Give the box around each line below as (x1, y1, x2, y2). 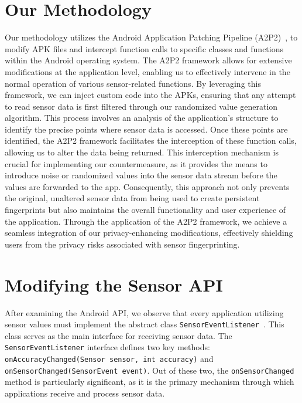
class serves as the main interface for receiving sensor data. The (5, 329, 232, 341)
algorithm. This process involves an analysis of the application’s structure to (5, 111, 279, 124)
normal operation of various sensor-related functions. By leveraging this (5, 77, 261, 89)
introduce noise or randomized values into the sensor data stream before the (5, 169, 277, 181)
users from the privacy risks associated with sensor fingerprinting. (5, 238, 240, 250)
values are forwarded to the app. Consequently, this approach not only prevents (5, 180, 290, 192)
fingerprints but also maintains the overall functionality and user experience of (5, 204, 286, 216)
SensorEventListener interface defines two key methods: (5, 341, 210, 353)
